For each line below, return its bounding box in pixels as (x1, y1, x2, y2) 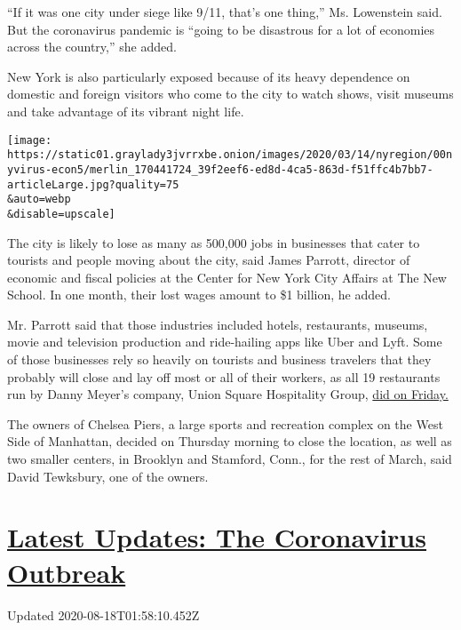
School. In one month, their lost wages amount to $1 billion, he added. (7, 285, 391, 304)
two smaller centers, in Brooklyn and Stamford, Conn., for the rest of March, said (7, 450, 452, 468)
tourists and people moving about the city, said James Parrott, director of (7, 251, 410, 269)
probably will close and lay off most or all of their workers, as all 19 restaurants (7, 367, 441, 386)
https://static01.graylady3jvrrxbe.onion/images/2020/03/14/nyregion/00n (7, 148, 453, 162)
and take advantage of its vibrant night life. (7, 101, 244, 120)
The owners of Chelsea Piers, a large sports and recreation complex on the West (7, 414, 443, 433)
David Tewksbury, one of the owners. (7, 467, 209, 485)
